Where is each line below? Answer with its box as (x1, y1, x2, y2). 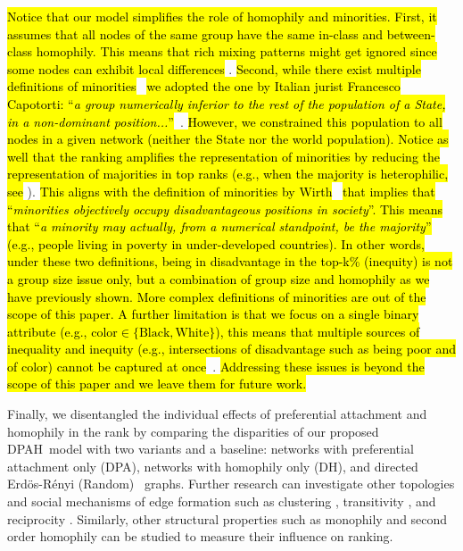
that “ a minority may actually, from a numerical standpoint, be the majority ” (7, 217, 432, 236)
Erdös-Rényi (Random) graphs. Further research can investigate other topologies (7, 474, 455, 493)
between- (386, 24, 435, 43)
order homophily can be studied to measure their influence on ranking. (7, 527, 393, 546)
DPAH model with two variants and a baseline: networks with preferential (7, 439, 414, 458)
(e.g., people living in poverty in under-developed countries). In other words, (7, 234, 425, 253)
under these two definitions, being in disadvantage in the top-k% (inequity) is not (7, 252, 453, 271)
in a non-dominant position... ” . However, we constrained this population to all (7, 112, 442, 130)
